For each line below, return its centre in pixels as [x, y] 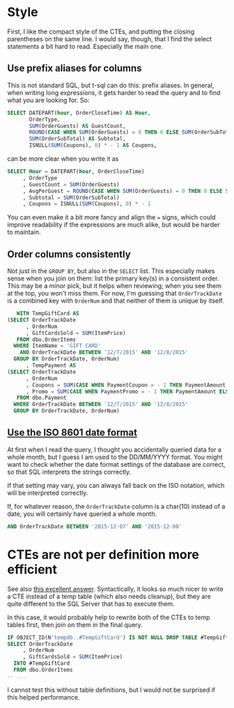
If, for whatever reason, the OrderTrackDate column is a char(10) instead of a [116, 506]
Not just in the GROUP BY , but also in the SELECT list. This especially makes [111, 271]
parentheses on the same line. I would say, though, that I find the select [110, 38]
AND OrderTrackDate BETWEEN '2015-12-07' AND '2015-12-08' [95, 526]
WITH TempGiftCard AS [48, 314]
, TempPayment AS [51, 366]
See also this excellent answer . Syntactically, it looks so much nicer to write [116, 588]
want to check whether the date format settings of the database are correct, [116, 464]
